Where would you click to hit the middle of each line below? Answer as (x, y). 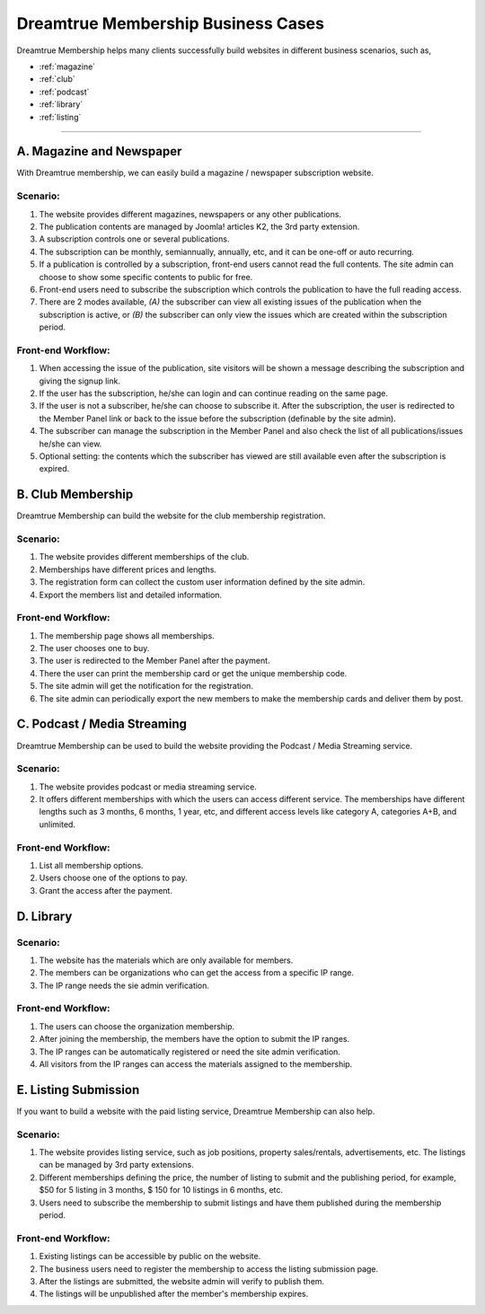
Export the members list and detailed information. (131, 595)
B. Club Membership (75, 494)
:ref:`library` (61, 104)
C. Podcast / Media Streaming (102, 724)
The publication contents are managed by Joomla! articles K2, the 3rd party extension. (199, 226)
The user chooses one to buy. (94, 648)
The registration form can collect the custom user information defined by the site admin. (202, 582)
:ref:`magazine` (67, 66)
